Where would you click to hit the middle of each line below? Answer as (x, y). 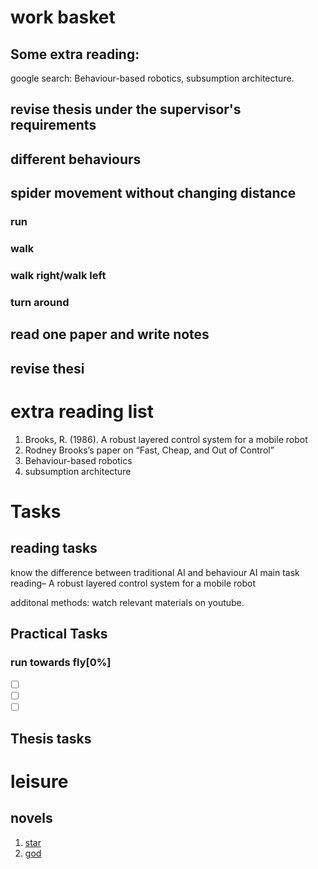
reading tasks (54, 548)
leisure (39, 782)
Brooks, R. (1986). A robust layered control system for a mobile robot (166, 439)
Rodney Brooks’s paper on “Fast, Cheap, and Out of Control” (149, 450)
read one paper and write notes (110, 334)
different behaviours (76, 159)
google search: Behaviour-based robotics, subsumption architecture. (152, 78)
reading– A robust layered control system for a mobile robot (133, 583)
